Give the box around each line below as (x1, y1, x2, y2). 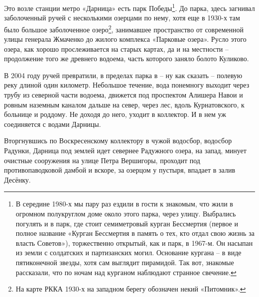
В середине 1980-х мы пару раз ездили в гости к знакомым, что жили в (15, 198, 233, 209)
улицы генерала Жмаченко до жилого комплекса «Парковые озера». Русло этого (4, 34, 247, 44)
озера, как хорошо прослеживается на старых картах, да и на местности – (4, 43, 229, 54)
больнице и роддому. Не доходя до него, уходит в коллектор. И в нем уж (4, 109, 226, 119)
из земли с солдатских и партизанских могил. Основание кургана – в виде (15, 247, 242, 258)
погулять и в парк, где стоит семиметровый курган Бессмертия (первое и (15, 218, 238, 228)
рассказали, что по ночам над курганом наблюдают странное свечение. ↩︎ (15, 267, 237, 277)
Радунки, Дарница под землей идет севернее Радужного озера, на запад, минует (4, 145, 247, 156)
